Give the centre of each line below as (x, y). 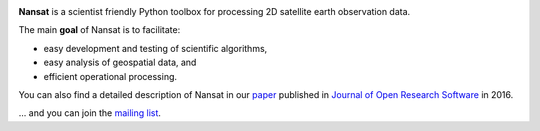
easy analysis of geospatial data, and (120, 62)
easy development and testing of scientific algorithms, (155, 48)
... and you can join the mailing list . (90, 113)
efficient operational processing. (110, 76)
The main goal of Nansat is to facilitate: (99, 30)
